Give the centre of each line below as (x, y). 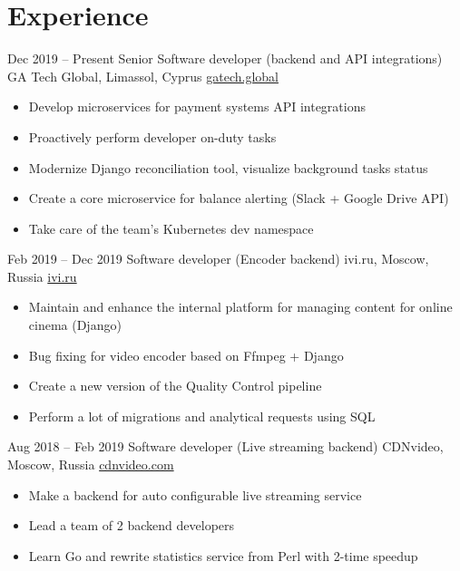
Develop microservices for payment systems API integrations (197, 106)
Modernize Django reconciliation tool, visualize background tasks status (228, 167)
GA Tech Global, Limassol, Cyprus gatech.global (143, 76)
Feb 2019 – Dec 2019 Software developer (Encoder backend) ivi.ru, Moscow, (218, 259)
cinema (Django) (75, 325)
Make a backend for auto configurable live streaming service (195, 494)
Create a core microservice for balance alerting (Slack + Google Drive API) (239, 198)
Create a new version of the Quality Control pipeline (175, 386)
